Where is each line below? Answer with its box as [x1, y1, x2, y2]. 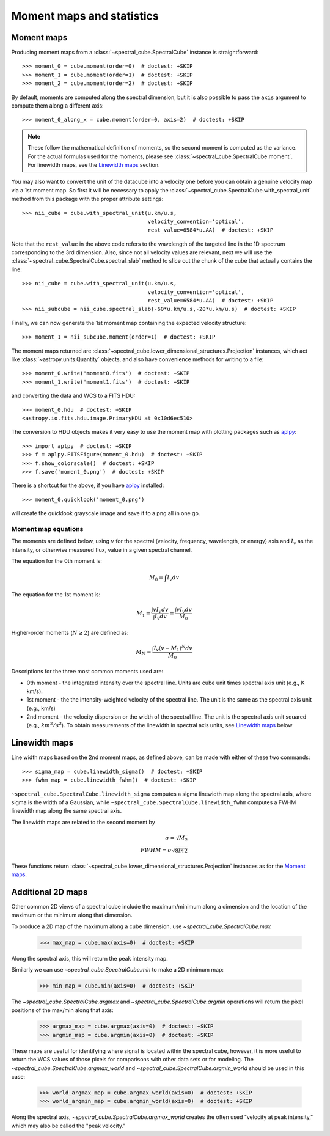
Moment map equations [11, 524, 84, 533]
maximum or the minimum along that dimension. [11, 911, 133, 919]
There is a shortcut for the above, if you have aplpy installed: [11, 482, 164, 489]
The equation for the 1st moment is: [11, 590, 101, 598]
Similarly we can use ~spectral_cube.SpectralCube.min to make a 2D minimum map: [11, 966, 224, 973]
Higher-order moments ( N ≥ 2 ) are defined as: [11, 629, 129, 636]
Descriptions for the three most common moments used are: [11, 668, 164, 675]
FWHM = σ [141, 847, 172, 854]
